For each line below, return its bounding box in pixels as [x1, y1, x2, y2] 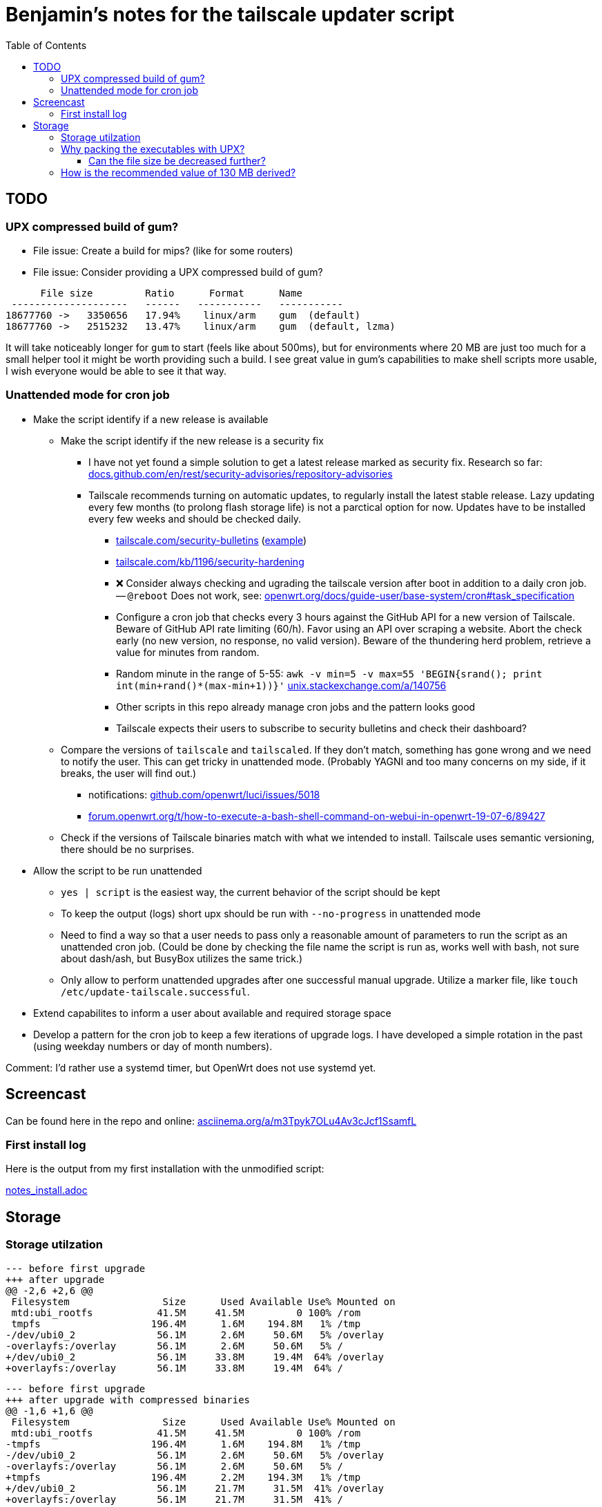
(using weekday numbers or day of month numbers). [33, 1040, 273, 1052]
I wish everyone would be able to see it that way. [6, 364, 226, 377]
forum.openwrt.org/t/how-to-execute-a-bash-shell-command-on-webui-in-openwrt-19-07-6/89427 [88, 809, 545, 822]
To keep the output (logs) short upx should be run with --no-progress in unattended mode [61, 907, 481, 919]
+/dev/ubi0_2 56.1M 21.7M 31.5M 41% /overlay [6, 1482, 384, 1494]
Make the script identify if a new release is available [33, 413, 269, 425]
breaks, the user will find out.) [61, 767, 197, 779]
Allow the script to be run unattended [33, 864, 202, 877]
